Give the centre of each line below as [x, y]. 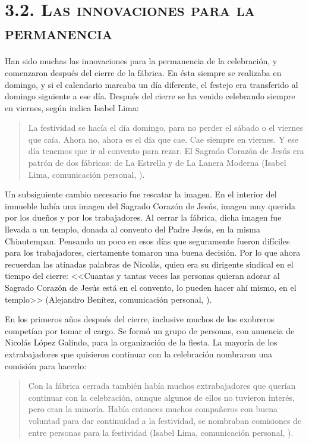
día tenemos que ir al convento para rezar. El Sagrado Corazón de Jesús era [166, 151]
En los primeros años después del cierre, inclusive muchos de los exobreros [140, 319]
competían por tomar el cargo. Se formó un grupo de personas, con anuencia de [150, 330]
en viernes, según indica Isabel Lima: [72, 107]
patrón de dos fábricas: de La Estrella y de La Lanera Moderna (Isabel [157, 163]
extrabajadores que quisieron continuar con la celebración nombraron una [139, 354]
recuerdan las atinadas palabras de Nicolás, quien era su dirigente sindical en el [149, 264]
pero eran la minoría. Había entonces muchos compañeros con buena [153, 409]
